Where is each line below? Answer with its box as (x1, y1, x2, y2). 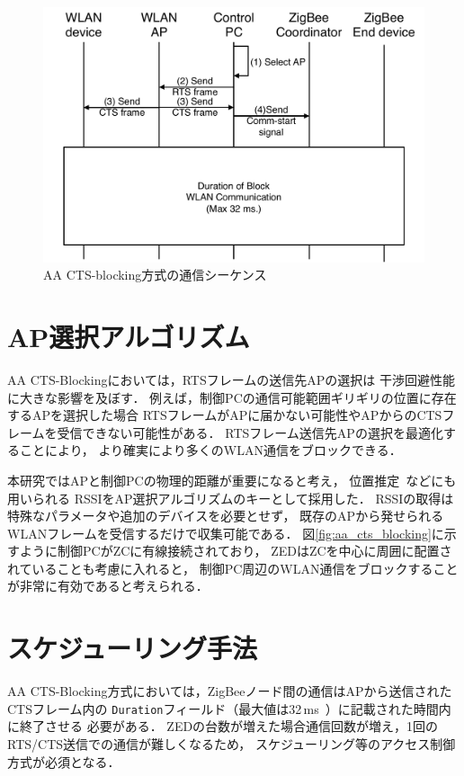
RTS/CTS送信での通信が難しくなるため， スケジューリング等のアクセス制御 (7, 735, 456, 754)
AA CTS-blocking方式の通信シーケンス (43, 265, 267, 284)
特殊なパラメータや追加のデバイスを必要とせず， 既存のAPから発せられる (7, 506, 444, 525)
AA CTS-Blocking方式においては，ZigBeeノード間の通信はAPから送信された (7, 682, 452, 700)
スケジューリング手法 (7, 629, 258, 666)
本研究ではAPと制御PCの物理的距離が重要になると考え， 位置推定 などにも (7, 470, 457, 489)
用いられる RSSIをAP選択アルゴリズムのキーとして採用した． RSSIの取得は (7, 488, 454, 507)
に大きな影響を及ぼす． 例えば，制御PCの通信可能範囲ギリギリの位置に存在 (7, 388, 457, 406)
